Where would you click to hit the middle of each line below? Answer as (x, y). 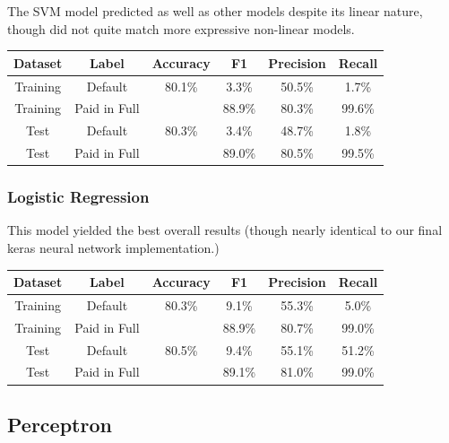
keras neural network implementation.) (113, 247)
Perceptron (60, 424)
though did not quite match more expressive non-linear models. (181, 28)
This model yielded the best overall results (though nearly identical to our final (225, 230)
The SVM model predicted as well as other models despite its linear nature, (215, 11)
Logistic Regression (78, 197)
